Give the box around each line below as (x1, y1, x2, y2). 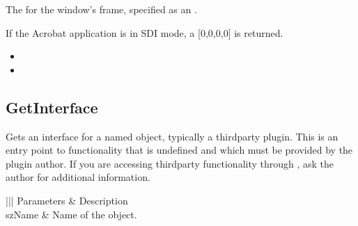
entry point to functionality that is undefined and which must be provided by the (6, 143, 353, 157)
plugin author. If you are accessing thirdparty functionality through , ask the (6, 156, 334, 170)
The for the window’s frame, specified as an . (6, 2, 197, 16)
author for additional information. (6, 170, 150, 184)
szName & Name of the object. (6, 207, 137, 221)
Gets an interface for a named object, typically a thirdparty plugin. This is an (6, 129, 338, 143)
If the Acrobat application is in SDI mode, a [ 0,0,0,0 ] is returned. (6, 25, 283, 40)
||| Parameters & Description (6, 193, 128, 207)
